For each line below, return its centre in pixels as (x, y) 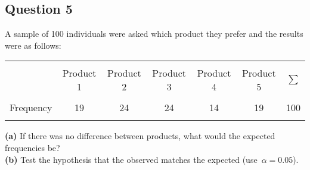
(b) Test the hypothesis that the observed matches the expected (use (131, 159)
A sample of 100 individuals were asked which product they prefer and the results (154, 34)
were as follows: (33, 45)
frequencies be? (32, 147)
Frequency (31, 108)
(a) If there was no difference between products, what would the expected (140, 136)
